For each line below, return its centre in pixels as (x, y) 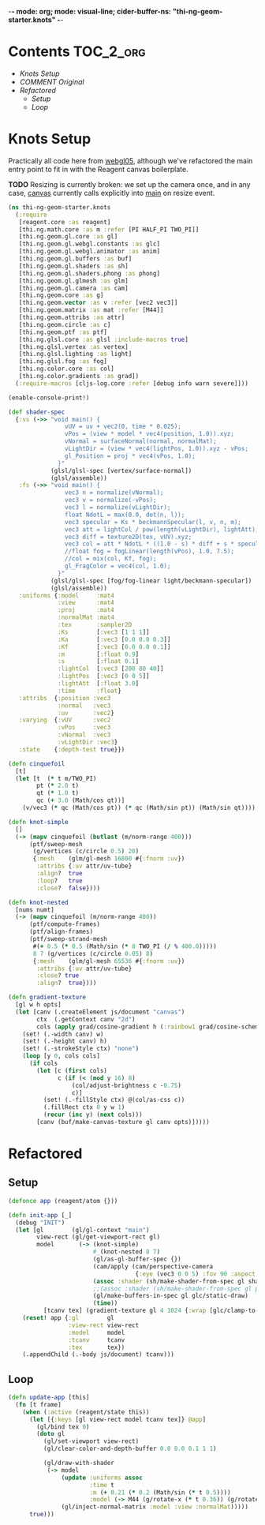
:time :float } (90, 691)
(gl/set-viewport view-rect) (91, 1441)
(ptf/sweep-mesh (56, 844)
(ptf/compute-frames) (65, 924)
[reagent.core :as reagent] (65, 222)
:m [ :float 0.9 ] (99, 654)
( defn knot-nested (38, 902)
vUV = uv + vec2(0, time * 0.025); (123, 427)
